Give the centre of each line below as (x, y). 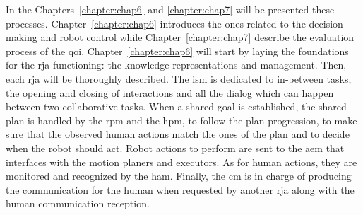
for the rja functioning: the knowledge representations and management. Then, (176, 65)
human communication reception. (78, 203)
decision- (328, 23)
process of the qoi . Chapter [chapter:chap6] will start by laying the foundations (177, 51)
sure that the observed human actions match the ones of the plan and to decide (178, 134)
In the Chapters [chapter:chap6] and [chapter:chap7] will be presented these (170, 9)
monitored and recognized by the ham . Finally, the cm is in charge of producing (179, 176)
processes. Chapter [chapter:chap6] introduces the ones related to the (156, 23)
